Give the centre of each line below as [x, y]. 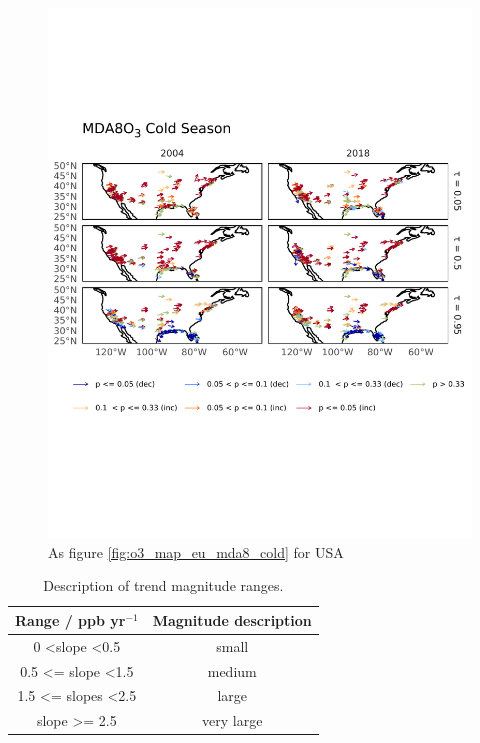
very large [232, 720]
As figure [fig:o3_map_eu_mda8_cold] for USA [196, 551]
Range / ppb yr [70, 619]
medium [232, 670]
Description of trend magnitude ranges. [163, 585]
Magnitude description [232, 619]
